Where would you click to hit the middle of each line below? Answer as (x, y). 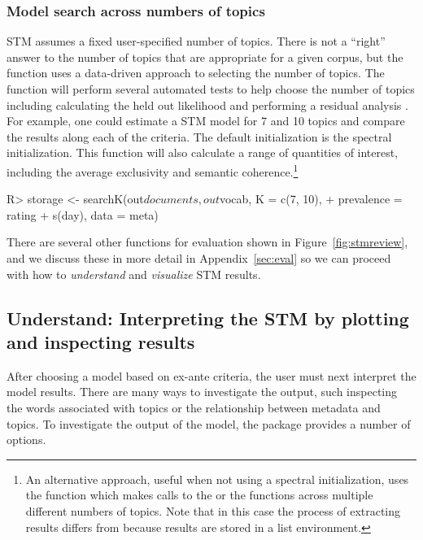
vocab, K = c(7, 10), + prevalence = (311, 199)
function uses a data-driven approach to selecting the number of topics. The (196, 73)
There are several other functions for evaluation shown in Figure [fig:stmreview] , (207, 242)
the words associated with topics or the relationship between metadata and (194, 407)
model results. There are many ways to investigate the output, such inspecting (202, 392)
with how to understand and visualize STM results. (134, 274)
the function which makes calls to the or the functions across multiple (199, 495)
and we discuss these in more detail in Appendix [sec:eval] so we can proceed (199, 258)
